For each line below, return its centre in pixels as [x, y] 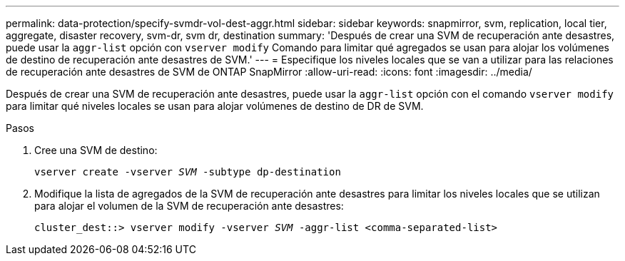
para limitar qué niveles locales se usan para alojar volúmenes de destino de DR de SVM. [215, 106]
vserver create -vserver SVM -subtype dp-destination [188, 172]
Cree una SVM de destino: [96, 150]
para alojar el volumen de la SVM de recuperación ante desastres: [189, 206]
